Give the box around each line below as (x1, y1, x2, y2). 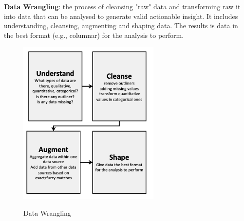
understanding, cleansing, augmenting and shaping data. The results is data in (4, 20, 238, 31)
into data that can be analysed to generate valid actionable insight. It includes (4, 11, 238, 21)
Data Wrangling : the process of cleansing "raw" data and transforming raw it (4, 1, 241, 11)
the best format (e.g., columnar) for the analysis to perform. (4, 30, 184, 40)
